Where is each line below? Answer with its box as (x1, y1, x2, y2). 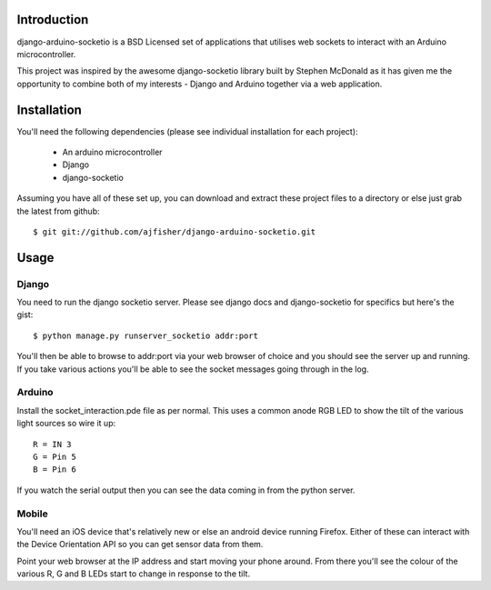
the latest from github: (16, 205, 100, 216)
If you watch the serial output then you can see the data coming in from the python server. (16, 485, 356, 495)
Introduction (16, 12, 89, 27)
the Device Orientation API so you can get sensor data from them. (16, 539, 264, 550)
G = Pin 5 (33, 451, 76, 462)
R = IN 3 (33, 439, 72, 449)
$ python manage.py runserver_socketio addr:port (33, 330, 259, 341)
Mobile (16, 507, 49, 520)
